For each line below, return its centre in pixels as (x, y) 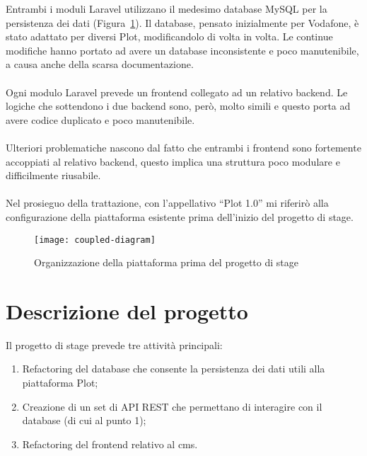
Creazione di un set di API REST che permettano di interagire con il (172, 406)
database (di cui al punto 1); (84, 420)
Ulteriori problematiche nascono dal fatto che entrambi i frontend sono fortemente (183, 147)
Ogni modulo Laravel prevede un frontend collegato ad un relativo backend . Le (177, 92)
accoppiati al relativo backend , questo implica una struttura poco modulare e (173, 161)
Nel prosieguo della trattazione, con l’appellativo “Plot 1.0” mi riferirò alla (167, 203)
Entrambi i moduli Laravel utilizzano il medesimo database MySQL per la (167, 8)
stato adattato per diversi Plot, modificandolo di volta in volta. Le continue (169, 36)
